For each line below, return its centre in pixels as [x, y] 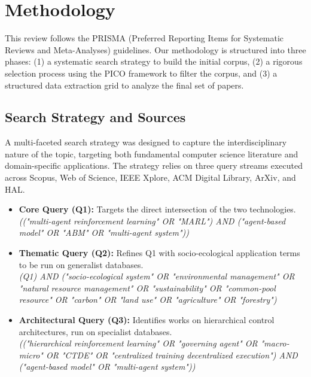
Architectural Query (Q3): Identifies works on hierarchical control [147, 320]
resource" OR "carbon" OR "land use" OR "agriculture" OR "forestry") [148, 300]
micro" [31, 355]
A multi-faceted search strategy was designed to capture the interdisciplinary [146, 142]
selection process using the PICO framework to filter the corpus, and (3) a [141, 73]
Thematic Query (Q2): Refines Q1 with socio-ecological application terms [159, 253]
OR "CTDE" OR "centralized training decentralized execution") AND [172, 355]
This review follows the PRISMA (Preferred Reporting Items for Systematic [144, 38]
